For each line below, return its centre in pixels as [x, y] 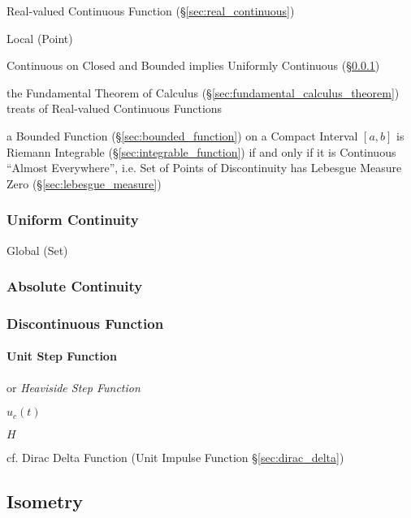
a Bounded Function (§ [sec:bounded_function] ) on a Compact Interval [182, 135]
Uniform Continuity [73, 220]
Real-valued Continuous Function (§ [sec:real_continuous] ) [151, 11]
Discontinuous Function [85, 323]
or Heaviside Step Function [74, 387]
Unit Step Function [62, 356]
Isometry [45, 501]
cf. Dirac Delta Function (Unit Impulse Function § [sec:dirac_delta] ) [175, 458]
